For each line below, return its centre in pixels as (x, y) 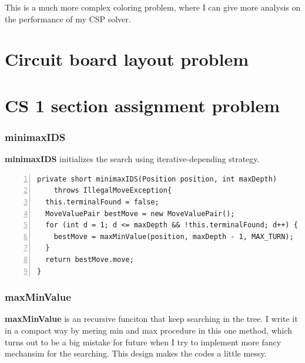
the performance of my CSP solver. (68, 19)
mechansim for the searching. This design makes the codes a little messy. (136, 353)
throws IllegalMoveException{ (113, 191)
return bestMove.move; (90, 259)
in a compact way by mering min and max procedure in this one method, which (149, 330)
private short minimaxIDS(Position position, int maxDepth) (157, 179)
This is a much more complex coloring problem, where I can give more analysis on (153, 7)
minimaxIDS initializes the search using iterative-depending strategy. (132, 159)
